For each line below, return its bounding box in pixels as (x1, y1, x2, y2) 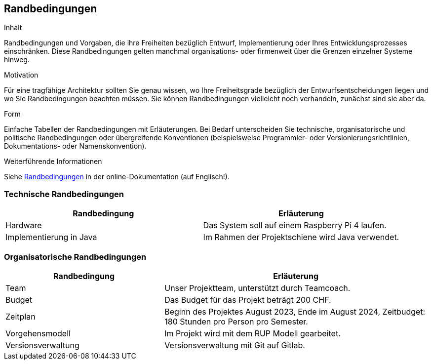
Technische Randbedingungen (4, 189, 124, 199)
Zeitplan (5, 311, 36, 322)
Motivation (4, 71, 39, 80)
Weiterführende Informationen (4, 157, 102, 166)
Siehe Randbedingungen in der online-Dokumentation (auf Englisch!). (4, 172, 230, 181)
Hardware (5, 220, 42, 231)
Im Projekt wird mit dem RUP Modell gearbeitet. (164, 328, 341, 338)
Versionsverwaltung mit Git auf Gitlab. (164, 340, 305, 350)
